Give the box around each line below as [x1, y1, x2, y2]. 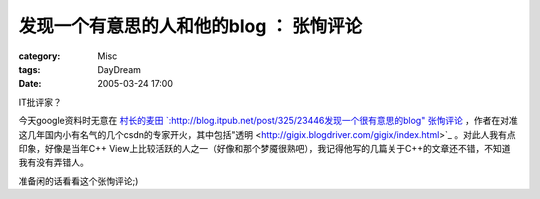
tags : [18, 63, 41, 75]
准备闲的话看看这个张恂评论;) [18, 175, 139, 187]
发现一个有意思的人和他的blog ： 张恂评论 [18, 15, 363, 37]
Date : [18, 78, 42, 90]
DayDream [97, 63, 142, 75]
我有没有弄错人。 [18, 156, 89, 169]
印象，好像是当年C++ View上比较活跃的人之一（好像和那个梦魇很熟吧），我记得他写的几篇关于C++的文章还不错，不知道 [18, 142, 511, 154]
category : [18, 50, 61, 62]
